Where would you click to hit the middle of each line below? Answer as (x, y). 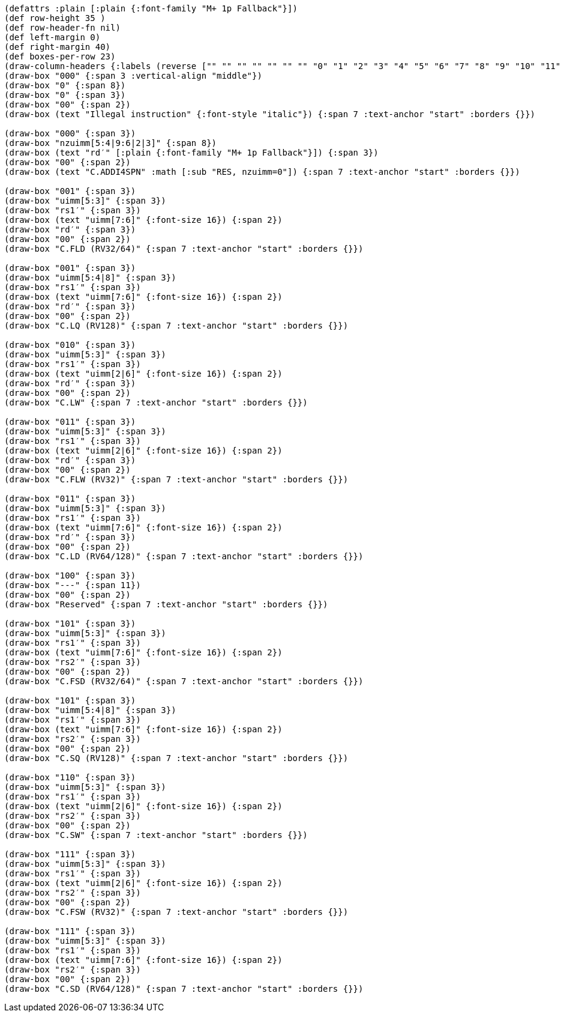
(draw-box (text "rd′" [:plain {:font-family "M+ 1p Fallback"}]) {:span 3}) (191, 153)
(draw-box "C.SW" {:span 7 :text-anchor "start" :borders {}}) (156, 835)
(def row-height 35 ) (55, 18)
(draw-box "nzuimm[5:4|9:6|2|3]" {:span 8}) (111, 143)
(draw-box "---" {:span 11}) (73, 585)
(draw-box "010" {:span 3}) (70, 345)
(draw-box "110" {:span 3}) (70, 777)
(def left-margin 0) (52, 37)
